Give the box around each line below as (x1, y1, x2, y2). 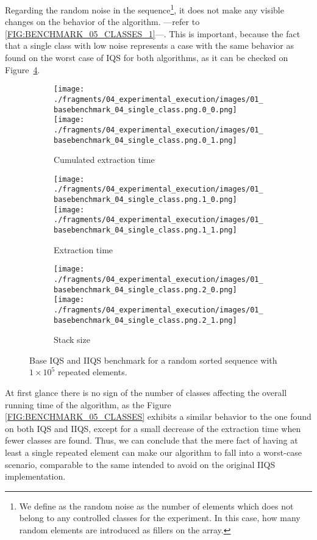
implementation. (5, 470, 66, 483)
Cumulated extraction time (54, 153, 155, 166)
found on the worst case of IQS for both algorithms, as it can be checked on (5, 51, 288, 64)
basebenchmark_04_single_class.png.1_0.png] (54, 195, 237, 204)
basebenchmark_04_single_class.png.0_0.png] (54, 105, 237, 114)
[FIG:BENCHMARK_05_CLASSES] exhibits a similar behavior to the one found (5, 410, 312, 423)
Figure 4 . (5, 63, 40, 76)
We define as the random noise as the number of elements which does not (19, 499, 294, 512)
